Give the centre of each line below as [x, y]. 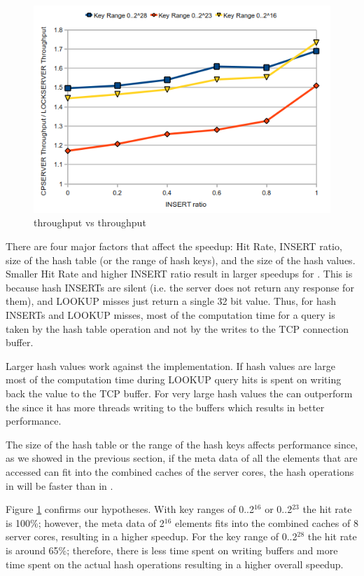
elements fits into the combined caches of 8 [267, 522]
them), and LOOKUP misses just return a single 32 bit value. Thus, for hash [171, 301]
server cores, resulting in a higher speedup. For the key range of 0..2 [152, 536]
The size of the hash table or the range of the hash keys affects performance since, [182, 444]
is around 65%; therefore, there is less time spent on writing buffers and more [172, 550]
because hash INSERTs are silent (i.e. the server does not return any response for [180, 287]
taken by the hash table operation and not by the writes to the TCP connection [177, 328]
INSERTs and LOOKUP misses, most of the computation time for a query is [170, 315]
